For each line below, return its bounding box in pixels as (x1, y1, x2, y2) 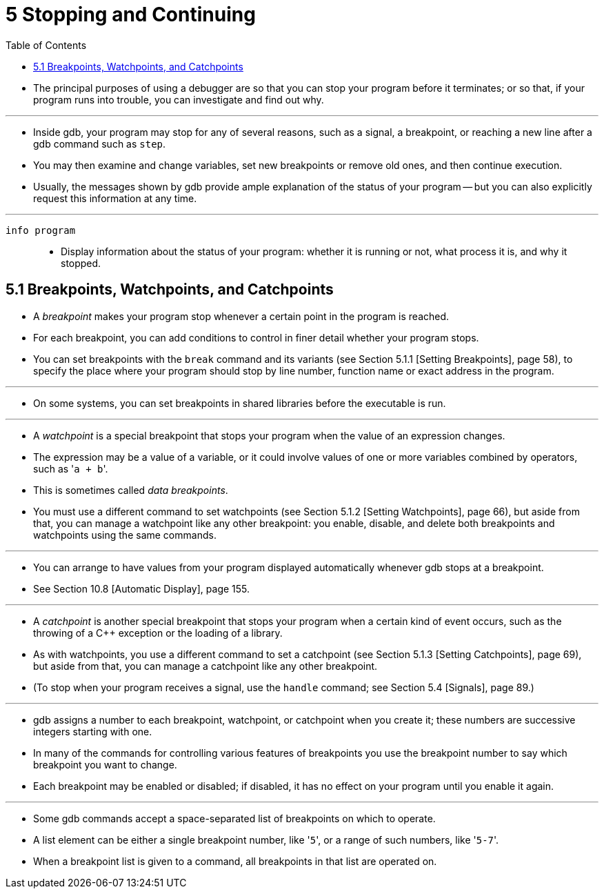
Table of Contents (6, 39, 87, 51)
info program (6, 224, 76, 236)
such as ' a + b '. (33, 462, 108, 475)
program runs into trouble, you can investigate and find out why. (33, 93, 324, 106)
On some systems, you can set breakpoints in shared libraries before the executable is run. (33, 397, 446, 409)
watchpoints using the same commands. (33, 528, 217, 541)
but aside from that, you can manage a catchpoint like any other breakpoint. (33, 659, 378, 672)
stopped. (61, 257, 101, 269)
